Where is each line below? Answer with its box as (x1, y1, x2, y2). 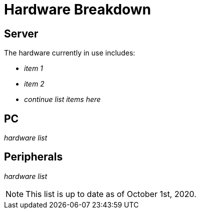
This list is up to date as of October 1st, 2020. (26, 188, 196, 199)
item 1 (24, 64, 43, 73)
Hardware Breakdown (4, 1, 151, 18)
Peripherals (4, 150, 63, 163)
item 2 (24, 79, 45, 88)
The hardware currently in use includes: (4, 48, 135, 57)
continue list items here (24, 95, 101, 104)
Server (4, 27, 39, 40)
